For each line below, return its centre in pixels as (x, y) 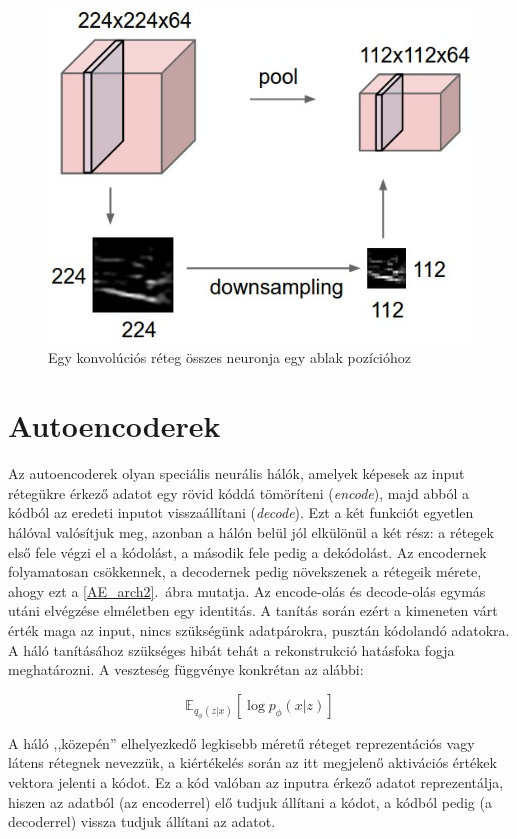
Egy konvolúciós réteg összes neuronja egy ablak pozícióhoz (230, 356)
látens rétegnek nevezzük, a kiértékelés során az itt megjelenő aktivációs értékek (252, 762)
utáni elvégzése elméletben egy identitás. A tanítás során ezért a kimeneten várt (253, 610)
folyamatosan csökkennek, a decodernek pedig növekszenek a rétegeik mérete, (245, 571)
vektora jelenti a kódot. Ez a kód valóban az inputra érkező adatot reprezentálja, (256, 782)
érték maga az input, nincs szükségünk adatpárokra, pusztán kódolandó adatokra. (259, 629)
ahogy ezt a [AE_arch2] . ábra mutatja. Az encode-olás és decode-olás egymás (247, 590)
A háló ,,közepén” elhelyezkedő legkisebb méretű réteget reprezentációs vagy (241, 742)
